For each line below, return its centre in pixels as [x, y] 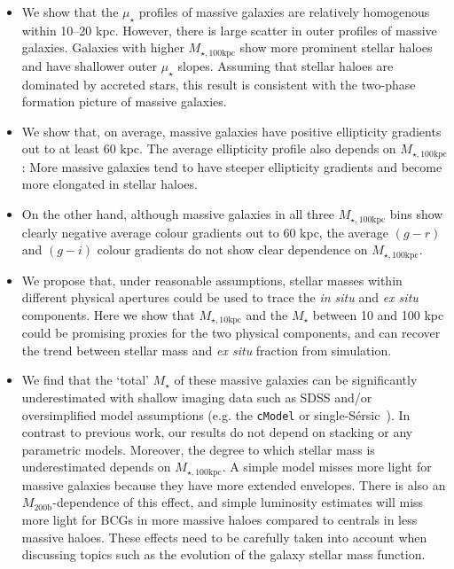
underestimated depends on [96, 467]
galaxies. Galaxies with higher [103, 47]
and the [267, 314]
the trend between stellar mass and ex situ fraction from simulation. [207, 350]
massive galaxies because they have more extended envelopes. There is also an [234, 484]
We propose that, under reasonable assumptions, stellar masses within [212, 280]
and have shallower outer [90, 65]
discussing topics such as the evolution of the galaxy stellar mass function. [223, 554]
